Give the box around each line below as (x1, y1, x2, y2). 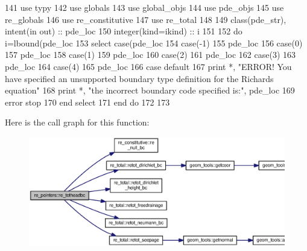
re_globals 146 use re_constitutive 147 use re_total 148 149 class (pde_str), (5, 13, 286, 25)
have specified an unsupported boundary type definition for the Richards (5, 72, 274, 84)
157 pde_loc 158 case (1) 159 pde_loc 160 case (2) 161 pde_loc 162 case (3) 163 (5, 48, 296, 61)
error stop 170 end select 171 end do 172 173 (5, 95, 170, 108)
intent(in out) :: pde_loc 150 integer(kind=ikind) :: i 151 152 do (5, 25, 242, 37)
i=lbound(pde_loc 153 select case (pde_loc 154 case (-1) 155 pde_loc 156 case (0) (5, 36, 303, 49)
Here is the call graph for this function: (5, 116, 150, 129)
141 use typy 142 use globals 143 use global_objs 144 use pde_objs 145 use (5, 1, 284, 13)
